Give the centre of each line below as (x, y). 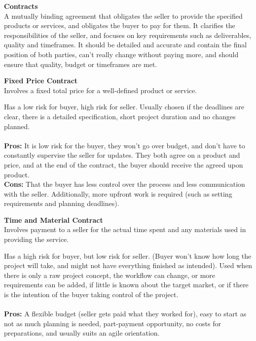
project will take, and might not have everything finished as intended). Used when (128, 265)
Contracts (21, 6)
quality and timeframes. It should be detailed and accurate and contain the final (126, 45)
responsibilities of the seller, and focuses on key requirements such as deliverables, (128, 35)
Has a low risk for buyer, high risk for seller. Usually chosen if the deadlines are (124, 107)
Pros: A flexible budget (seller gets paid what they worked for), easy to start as (125, 314)
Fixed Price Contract (41, 81)
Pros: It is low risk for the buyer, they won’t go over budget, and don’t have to (125, 145)
